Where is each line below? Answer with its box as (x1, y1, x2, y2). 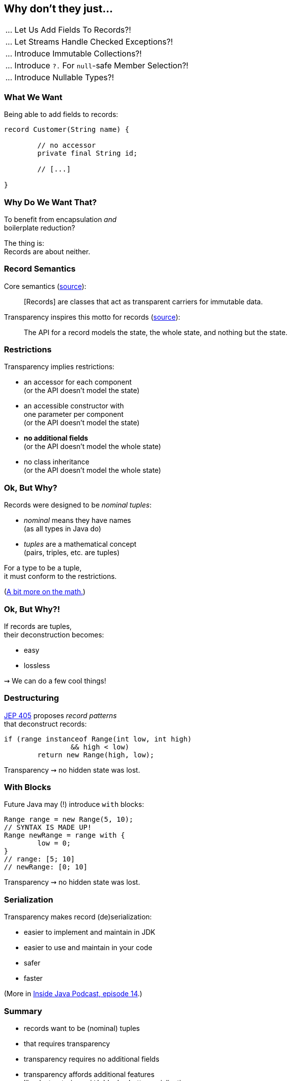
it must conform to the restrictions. (4, 572, 117, 581)
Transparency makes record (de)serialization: (4, 912, 152, 921)
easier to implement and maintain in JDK (24, 928, 155, 937)
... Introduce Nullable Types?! (5, 72, 114, 83)
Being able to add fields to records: (4, 110, 118, 119)
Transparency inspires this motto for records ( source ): (4, 312, 181, 321)
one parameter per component (24, 410, 124, 419)
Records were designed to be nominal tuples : (4, 501, 152, 510)
